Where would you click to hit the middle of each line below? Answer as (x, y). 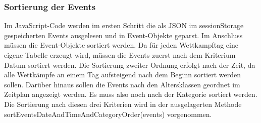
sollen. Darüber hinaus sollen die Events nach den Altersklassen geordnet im (122, 84)
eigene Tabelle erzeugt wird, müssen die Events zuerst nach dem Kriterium (120, 55)
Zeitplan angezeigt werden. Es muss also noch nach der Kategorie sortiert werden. (131, 94)
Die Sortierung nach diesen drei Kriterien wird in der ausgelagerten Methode (123, 104)
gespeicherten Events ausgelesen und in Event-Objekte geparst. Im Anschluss (123, 35)
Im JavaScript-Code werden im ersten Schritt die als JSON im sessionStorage (124, 25)
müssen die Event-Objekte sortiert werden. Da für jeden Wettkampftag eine (121, 45)
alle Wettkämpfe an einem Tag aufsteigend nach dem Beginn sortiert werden (123, 75)
